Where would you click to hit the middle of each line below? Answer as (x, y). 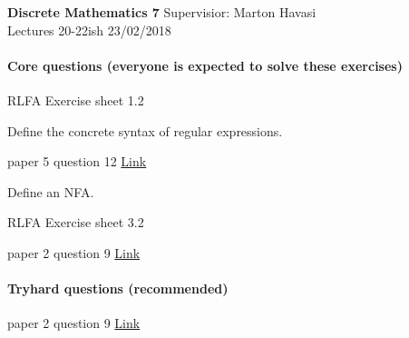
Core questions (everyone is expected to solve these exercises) (205, 65)
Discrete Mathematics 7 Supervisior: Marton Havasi (162, 12)
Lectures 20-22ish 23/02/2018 (89, 30)
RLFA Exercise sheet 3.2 (76, 222)
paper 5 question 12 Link (77, 161)
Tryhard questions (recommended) (118, 288)
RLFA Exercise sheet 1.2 (76, 99)
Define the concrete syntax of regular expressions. (145, 130)
